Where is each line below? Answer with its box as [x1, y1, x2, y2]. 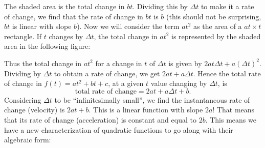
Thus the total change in [4, 57, 81, 68]
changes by [49, 31, 83, 41]
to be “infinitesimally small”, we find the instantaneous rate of [54, 94, 250, 105]
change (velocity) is [4, 104, 65, 115]
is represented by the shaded [171, 31, 261, 41]
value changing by [150, 78, 207, 88]
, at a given [108, 78, 144, 88]
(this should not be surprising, [166, 11, 261, 21]
